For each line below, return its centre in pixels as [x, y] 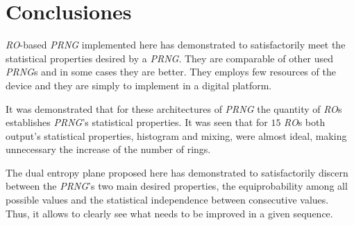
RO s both [305, 122]
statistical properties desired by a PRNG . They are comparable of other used [170, 58]
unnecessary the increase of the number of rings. [108, 149]
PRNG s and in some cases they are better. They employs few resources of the [171, 72]
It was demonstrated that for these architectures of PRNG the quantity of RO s [174, 108]
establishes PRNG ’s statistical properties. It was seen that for [137, 122]
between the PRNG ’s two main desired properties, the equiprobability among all [177, 186]
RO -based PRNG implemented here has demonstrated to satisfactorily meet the [176, 45]
